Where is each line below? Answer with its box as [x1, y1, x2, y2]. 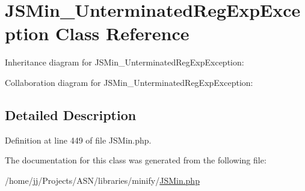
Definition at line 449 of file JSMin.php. [5, 133, 152, 146]
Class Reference [55, 21, 189, 46]
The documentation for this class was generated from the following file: [5, 154, 266, 166]
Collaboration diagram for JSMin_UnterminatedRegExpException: [5, 76, 253, 88]
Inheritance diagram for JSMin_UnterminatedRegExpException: [5, 56, 244, 68]
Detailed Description [5, 105, 137, 124]
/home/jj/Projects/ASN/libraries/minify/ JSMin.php [5, 174, 200, 186]
